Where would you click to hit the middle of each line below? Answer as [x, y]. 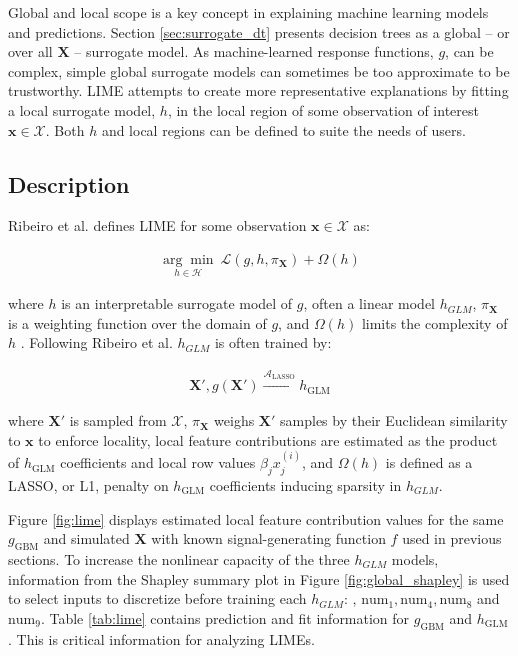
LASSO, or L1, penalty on [88, 485]
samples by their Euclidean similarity [394, 420]
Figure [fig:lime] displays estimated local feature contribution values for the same [256, 518]
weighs [234, 420]
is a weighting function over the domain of [137, 322]
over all [30, 51]
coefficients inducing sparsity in [305, 485]
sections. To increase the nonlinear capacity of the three [179, 559]
